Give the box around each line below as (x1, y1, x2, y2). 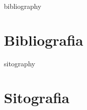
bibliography (4, 1, 42, 11)
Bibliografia (4, 29, 84, 50)
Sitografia (4, 87, 70, 107)
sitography (4, 58, 35, 68)
